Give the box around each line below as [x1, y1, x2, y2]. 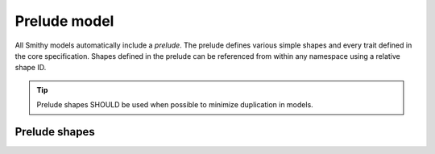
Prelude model [14, 12, 114, 30]
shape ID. [14, 63, 47, 73]
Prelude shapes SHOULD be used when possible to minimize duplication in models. [36, 100, 313, 110]
